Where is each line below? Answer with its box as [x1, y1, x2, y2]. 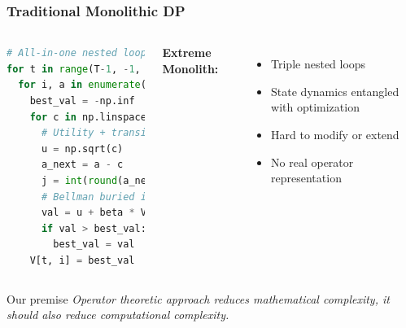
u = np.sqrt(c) [41, 142, 124, 155]
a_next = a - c [41, 159, 124, 171]
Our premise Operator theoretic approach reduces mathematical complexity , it [7, 290, 390, 307]
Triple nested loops [271, 55, 366, 72]
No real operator [271, 153, 354, 170]
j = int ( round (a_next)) [41, 174, 170, 186]
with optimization [271, 98, 360, 116]
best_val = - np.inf [29, 95, 135, 107]
